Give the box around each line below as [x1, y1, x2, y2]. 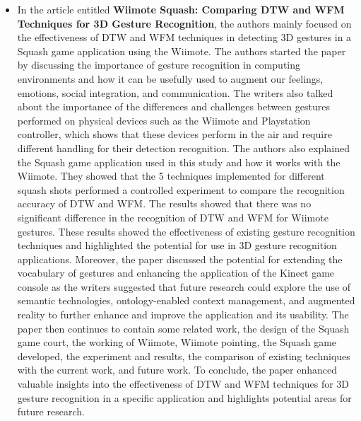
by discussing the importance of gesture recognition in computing [17, 57, 301, 72]
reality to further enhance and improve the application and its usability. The [17, 307, 349, 322]
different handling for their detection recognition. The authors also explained [17, 140, 350, 155]
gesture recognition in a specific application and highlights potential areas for [17, 390, 352, 405]
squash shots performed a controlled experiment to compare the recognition [17, 182, 345, 197]
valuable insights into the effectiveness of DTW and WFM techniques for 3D [17, 376, 350, 391]
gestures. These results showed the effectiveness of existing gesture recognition [17, 224, 355, 238]
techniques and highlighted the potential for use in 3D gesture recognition [17, 238, 337, 253]
